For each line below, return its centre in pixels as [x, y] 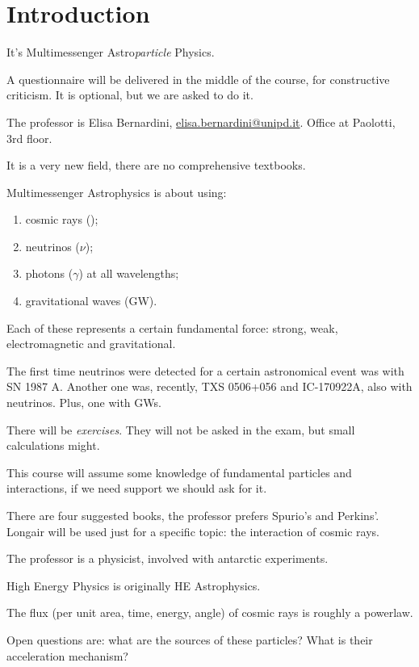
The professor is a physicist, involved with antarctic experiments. [168, 558]
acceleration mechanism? [67, 655]
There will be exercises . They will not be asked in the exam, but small [181, 429]
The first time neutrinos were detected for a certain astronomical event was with [205, 370]
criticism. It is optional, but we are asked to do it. [130, 95]
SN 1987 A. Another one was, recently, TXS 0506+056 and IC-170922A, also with [209, 386]
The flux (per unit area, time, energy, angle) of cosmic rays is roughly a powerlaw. [210, 612]
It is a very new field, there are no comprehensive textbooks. [156, 165]
